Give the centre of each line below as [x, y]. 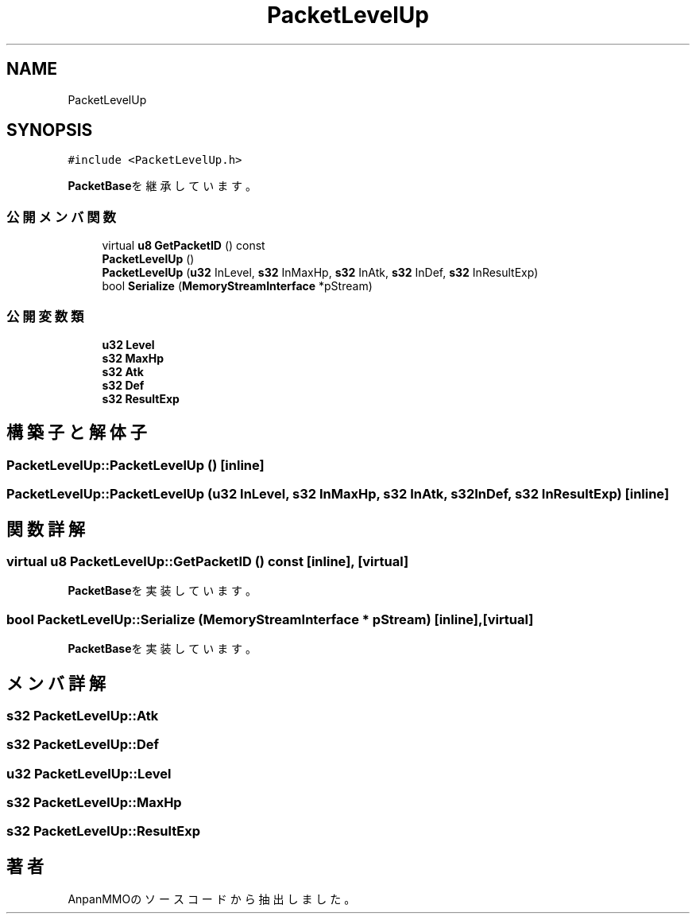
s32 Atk [123, 371]
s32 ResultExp [141, 398]
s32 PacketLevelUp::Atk [83, 715]
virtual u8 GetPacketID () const [184, 246]
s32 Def [123, 385]
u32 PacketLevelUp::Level [89, 773]
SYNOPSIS [50, 130]
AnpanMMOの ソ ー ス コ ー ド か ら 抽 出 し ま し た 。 [212, 899]
